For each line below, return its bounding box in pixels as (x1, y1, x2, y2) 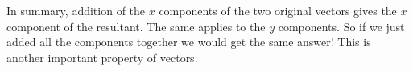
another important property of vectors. (6, 49, 198, 65)
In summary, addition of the (6, 2, 146, 18)
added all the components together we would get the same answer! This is (6, 34, 371, 50)
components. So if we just (278, 18, 405, 34)
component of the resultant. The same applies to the (6, 18, 266, 34)
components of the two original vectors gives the (159, 2, 397, 18)
